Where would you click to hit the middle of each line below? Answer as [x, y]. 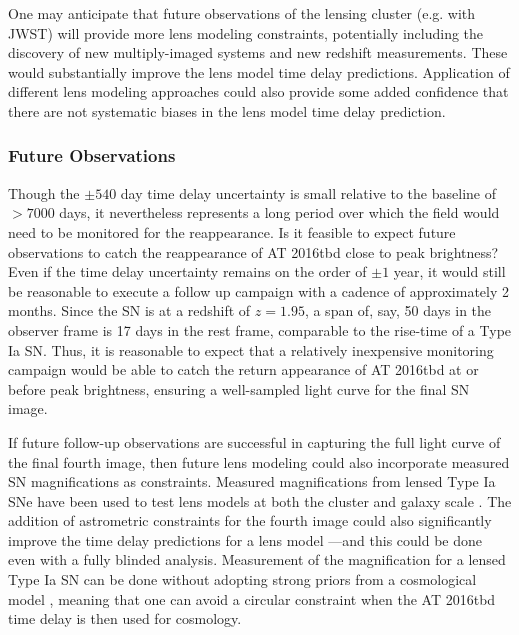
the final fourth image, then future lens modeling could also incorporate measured [259, 461]
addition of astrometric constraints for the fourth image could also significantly [250, 520]
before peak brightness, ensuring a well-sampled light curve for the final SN [239, 388]
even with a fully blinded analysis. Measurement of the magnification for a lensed [257, 559]
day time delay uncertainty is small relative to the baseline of [308, 192]
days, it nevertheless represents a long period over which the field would [279, 212]
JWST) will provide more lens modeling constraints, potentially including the [246, 32]
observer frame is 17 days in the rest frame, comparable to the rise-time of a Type [260, 329]
